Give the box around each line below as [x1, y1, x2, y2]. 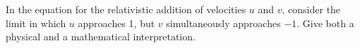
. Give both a [296, 15, 354, 30]
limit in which [6, 15, 66, 30]
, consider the [282, 2, 341, 16]
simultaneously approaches [166, 15, 281, 30]
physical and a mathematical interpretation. [6, 29, 196, 44]
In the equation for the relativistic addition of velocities [6, 2, 246, 16]
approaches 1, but [78, 15, 155, 30]
